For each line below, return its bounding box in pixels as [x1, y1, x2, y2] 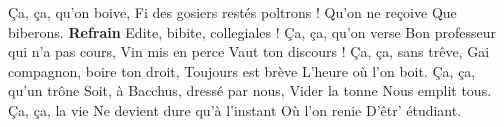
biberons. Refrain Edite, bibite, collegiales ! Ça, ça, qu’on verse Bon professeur [8, 21, 496, 42]
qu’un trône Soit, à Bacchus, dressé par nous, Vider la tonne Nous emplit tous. [8, 80, 492, 101]
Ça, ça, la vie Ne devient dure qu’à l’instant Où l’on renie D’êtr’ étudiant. [8, 99, 462, 120]
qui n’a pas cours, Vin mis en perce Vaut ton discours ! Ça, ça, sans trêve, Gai [8, 41, 490, 62]
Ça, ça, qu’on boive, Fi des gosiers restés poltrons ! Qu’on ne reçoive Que [8, 2, 457, 22]
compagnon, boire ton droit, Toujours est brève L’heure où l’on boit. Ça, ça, [8, 60, 476, 81]
